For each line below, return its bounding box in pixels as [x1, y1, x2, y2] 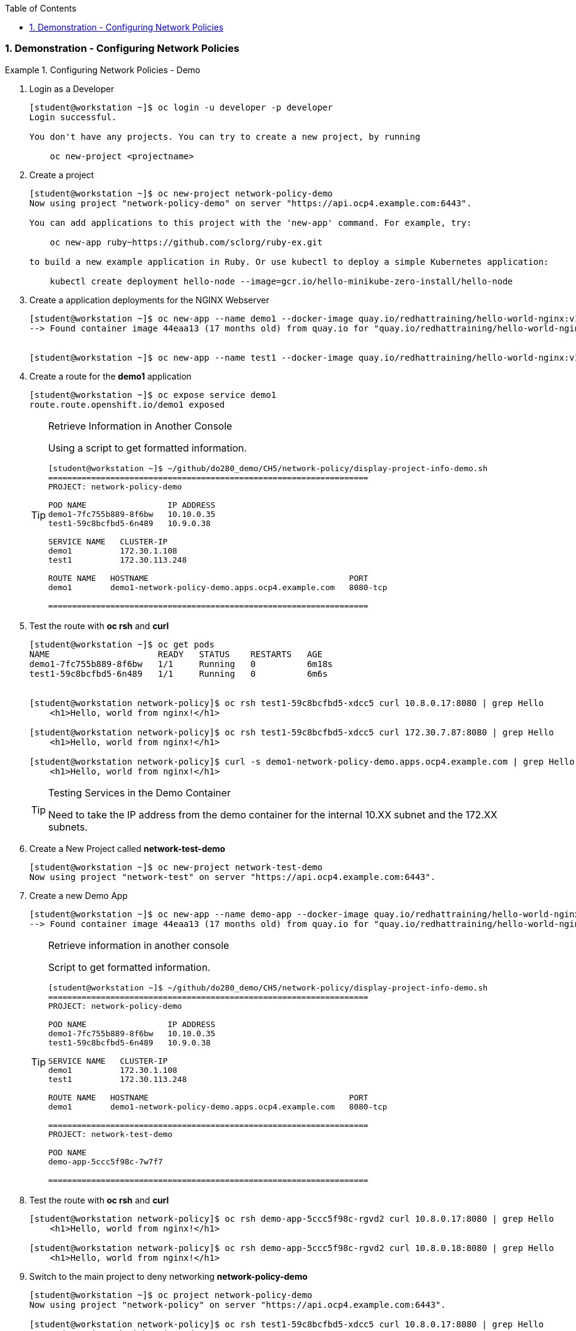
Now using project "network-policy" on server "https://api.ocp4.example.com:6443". [29, 1299, 446, 1310]
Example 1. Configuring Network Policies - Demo [5, 64, 201, 75]
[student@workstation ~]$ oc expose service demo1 [29, 389, 276, 400]
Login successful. [29, 112, 117, 122]
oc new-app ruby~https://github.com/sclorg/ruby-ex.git [49, 237, 323, 247]
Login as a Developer [29, 83, 115, 94]
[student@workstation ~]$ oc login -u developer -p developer [29, 102, 333, 112]
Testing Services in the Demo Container [48, 786, 231, 799]
